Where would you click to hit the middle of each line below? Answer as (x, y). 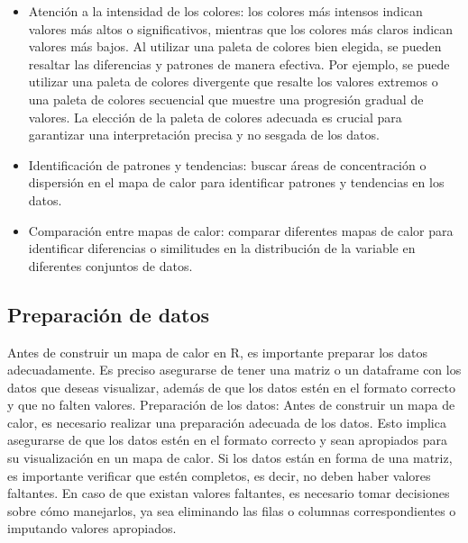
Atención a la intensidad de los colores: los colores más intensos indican (225, 11)
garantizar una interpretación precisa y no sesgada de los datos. (204, 135)
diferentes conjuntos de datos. (110, 265)
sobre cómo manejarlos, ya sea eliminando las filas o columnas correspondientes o (232, 510)
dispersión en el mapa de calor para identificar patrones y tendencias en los (236, 182)
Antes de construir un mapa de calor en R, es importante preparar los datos (217, 352)
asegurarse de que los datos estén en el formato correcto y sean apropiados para (228, 440)
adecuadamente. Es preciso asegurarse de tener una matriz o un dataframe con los (234, 370)
